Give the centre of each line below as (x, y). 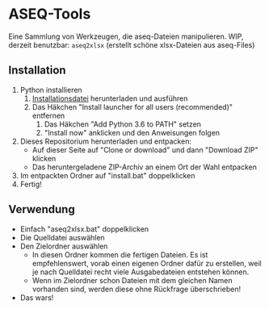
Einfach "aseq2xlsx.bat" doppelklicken (84, 229)
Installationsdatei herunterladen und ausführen (110, 98)
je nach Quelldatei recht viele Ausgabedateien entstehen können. (141, 272)
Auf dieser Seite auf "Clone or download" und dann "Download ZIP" (145, 149)
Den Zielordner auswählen (64, 246)
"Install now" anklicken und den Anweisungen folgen (132, 132)
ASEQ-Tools (50, 14)
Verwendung (42, 209)
